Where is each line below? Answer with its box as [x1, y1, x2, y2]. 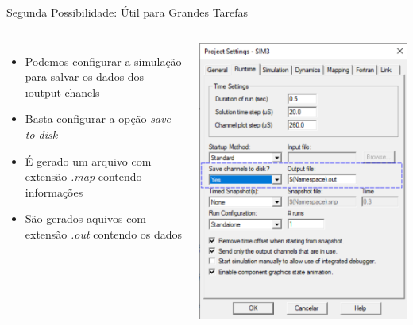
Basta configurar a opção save [25, 110, 172, 127]
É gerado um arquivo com [25, 152, 152, 169]
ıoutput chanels [25, 83, 100, 100]
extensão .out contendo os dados [25, 225, 183, 242]
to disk [25, 125, 58, 142]
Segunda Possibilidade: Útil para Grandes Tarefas [6, 4, 249, 20]
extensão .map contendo [25, 168, 142, 185]
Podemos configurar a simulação [25, 52, 182, 69]
